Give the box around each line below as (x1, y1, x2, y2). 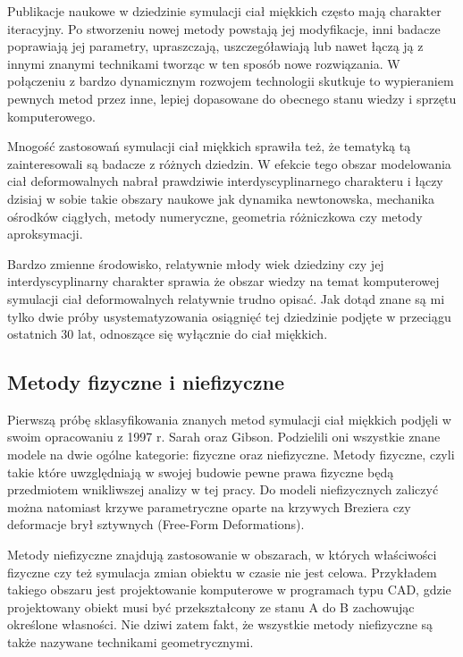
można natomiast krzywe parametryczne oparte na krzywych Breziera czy (7, 497, 411, 516)
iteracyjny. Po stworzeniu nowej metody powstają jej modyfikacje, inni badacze (7, 19, 441, 38)
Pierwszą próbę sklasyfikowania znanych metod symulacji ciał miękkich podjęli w (7, 409, 451, 428)
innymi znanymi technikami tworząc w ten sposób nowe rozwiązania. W (7, 54, 400, 72)
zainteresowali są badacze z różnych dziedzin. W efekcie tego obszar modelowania (7, 154, 451, 173)
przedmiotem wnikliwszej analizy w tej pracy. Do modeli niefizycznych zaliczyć (7, 480, 439, 499)
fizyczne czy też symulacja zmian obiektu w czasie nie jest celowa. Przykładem (7, 562, 437, 581)
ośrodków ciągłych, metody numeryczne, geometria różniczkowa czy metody (7, 206, 423, 225)
